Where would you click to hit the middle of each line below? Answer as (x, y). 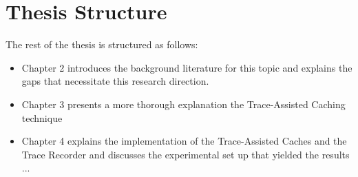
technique (42, 117)
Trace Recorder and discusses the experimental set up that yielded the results (186, 154)
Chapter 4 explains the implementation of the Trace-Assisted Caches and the (184, 141)
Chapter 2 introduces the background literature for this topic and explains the (187, 67)
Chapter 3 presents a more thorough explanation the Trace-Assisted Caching (183, 104)
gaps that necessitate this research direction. (115, 81)
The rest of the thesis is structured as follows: (102, 44)
